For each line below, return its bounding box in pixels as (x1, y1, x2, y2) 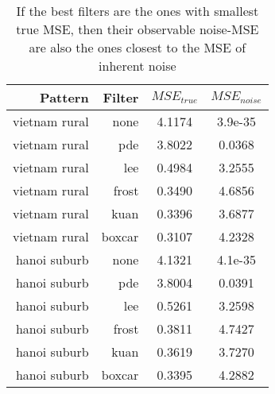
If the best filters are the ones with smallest (16, 2, 259, 20)
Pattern (40, 88, 89, 106)
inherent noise (99, 56, 176, 75)
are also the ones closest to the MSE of (29, 38, 246, 56)
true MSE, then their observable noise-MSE (16, 20, 259, 38)
